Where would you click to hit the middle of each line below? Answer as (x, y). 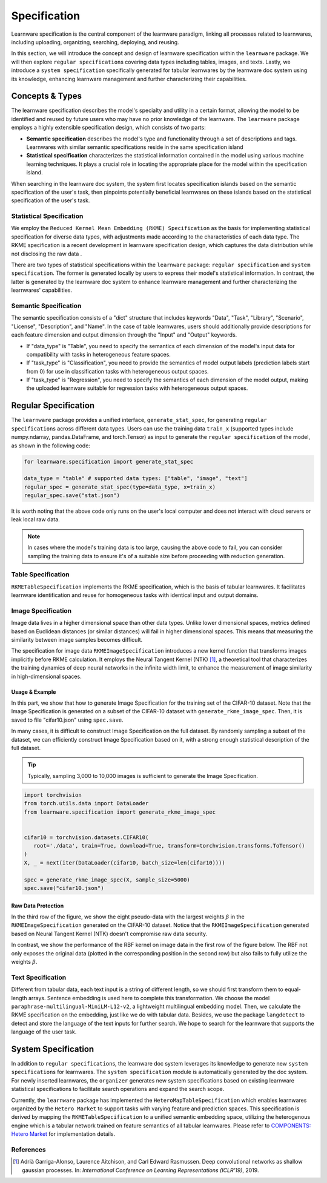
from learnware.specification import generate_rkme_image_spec (120, 812)
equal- (293, 989)
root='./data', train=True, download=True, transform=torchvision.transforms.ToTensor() (169, 846)
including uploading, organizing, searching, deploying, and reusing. (95, 42)
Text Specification (39, 977)
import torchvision (53, 795)
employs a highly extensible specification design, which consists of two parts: (108, 128)
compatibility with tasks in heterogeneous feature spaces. (98, 354)
